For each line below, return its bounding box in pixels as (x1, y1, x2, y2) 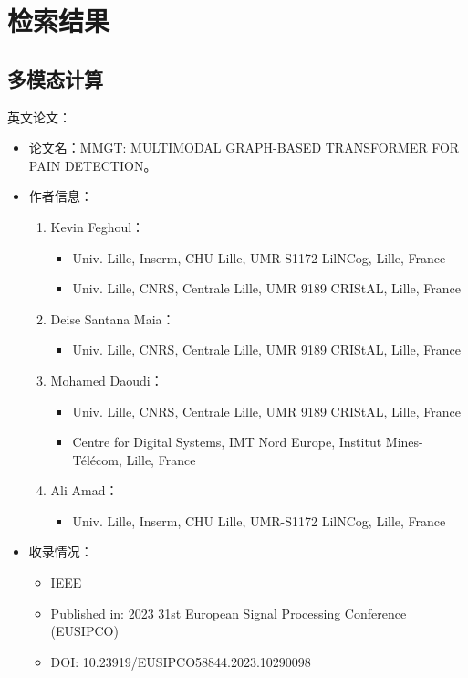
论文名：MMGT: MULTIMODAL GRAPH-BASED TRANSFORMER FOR (28, 138, 460, 157)
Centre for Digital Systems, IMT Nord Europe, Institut (72, 432, 382, 451)
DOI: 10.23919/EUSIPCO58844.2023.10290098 (50, 652, 311, 671)
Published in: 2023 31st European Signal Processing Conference (50, 603, 407, 622)
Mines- (385, 432, 423, 451)
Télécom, (72, 450, 122, 469)
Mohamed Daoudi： (50, 370, 163, 389)
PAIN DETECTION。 (28, 155, 157, 175)
